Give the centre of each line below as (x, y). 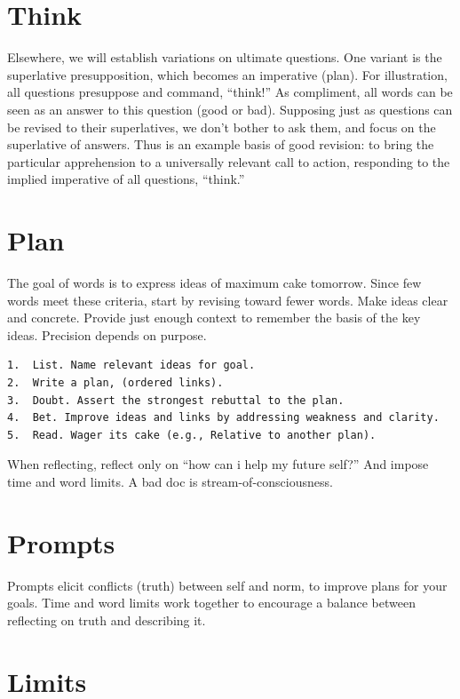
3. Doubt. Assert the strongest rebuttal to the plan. (176, 400)
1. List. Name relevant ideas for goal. (131, 365)
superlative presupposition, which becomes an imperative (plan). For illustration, (227, 74)
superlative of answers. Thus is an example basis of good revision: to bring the (221, 144)
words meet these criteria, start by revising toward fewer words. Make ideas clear (228, 300)
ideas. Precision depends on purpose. (107, 334)
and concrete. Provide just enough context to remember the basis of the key (214, 318)
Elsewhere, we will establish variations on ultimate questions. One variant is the (225, 57)
